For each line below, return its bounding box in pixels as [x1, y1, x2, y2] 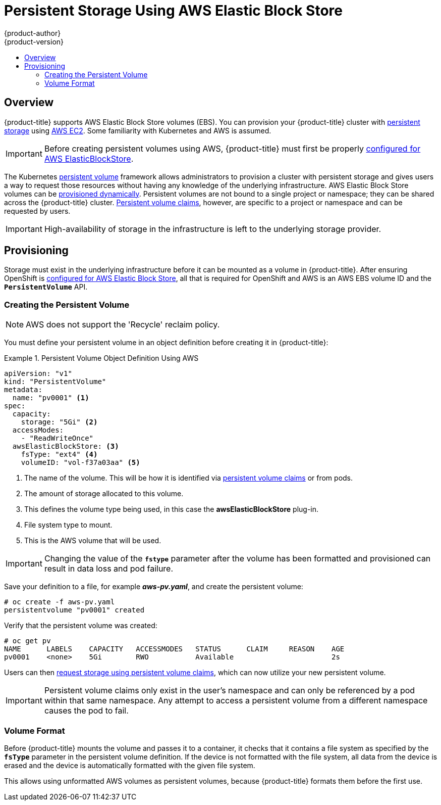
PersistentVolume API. [4, 282, 88, 292]
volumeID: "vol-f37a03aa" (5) [21, 458, 140, 467]
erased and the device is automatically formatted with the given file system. [4, 761, 255, 770]
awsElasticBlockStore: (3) [12, 442, 119, 451]
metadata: [4, 386, 42, 394]
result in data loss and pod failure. [44, 563, 174, 574]
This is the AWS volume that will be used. [24, 536, 161, 545]
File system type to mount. [24, 520, 113, 530]
